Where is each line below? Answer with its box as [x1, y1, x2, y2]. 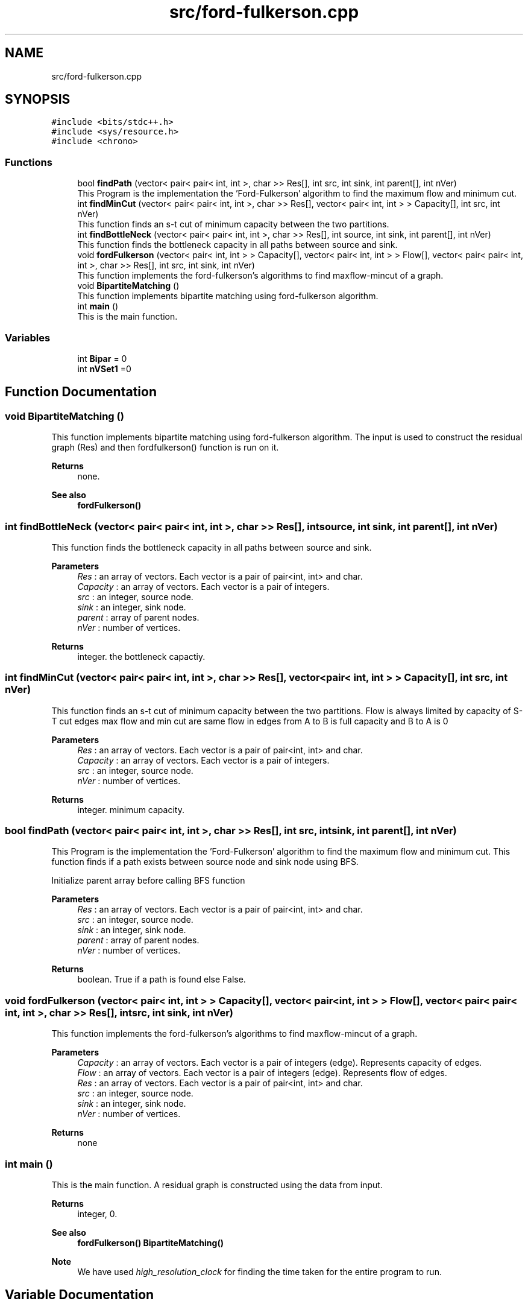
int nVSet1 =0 [77, 363, 131, 374]
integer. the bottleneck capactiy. [77, 651, 206, 662]
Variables [5, 331, 51, 344]
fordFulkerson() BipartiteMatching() [77, 1237, 224, 1248]
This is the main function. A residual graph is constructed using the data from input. [51, 1179, 383, 1190]
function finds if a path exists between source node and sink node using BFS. [51, 856, 359, 867]
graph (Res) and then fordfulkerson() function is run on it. [51, 442, 279, 453]
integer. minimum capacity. [77, 804, 184, 815]
